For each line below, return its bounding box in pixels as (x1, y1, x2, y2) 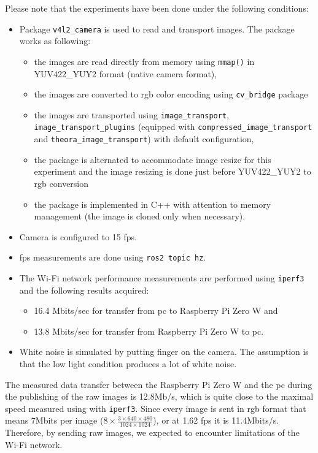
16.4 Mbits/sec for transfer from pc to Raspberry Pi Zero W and (34, 304, 278, 317)
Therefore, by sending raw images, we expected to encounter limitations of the (5, 426, 300, 439)
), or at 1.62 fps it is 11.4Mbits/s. (153, 414, 279, 427)
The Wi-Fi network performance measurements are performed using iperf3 (19, 271, 304, 284)
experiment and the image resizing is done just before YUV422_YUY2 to (34, 165, 311, 178)
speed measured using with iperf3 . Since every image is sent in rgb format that (5, 402, 306, 414)
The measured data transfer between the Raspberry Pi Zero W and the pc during (5, 378, 312, 390)
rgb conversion (34, 177, 89, 189)
